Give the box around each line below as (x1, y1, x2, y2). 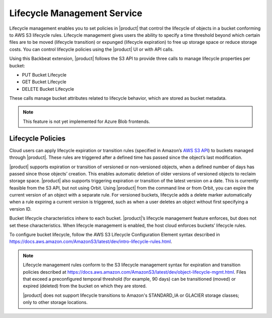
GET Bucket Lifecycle (22, 79, 66, 85)
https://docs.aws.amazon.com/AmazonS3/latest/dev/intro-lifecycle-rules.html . (9, 238, 172, 244)
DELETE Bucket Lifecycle (22, 86, 74, 92)
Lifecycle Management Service (9, 8, 143, 19)
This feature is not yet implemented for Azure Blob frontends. (23, 118, 151, 124)
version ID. (9, 206, 32, 212)
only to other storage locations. (23, 299, 88, 305)
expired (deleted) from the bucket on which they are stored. (23, 283, 147, 289)
